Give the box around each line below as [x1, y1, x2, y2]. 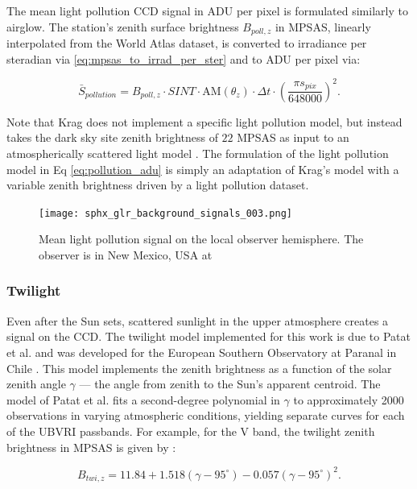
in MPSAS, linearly [275, 18, 371, 35]
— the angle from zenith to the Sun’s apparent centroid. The [79, 375, 381, 392]
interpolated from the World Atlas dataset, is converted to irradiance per [6, 35, 367, 52]
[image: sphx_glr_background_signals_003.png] [39, 207, 292, 219]
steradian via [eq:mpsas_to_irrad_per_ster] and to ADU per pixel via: [6, 50, 361, 67]
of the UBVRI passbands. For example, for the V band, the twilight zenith [6, 422, 375, 439]
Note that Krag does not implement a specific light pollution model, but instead [6, 113, 403, 130]
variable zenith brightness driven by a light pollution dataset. [6, 176, 309, 193]
